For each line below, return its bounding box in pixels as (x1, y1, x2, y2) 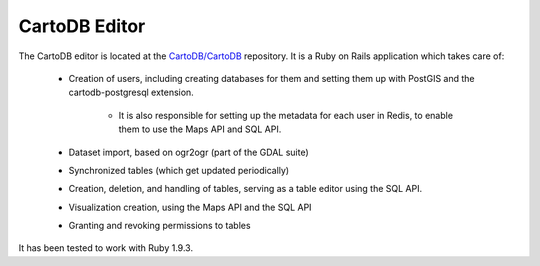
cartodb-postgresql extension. (68, 86, 194, 99)
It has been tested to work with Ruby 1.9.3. (18, 242, 194, 254)
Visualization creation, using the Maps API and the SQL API (68, 201, 312, 213)
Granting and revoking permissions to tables (68, 220, 251, 232)
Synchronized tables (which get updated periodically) (68, 164, 290, 176)
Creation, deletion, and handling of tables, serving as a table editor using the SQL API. (68, 183, 423, 195)
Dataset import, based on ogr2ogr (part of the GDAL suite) (68, 146, 309, 158)
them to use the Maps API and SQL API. (118, 123, 282, 135)
